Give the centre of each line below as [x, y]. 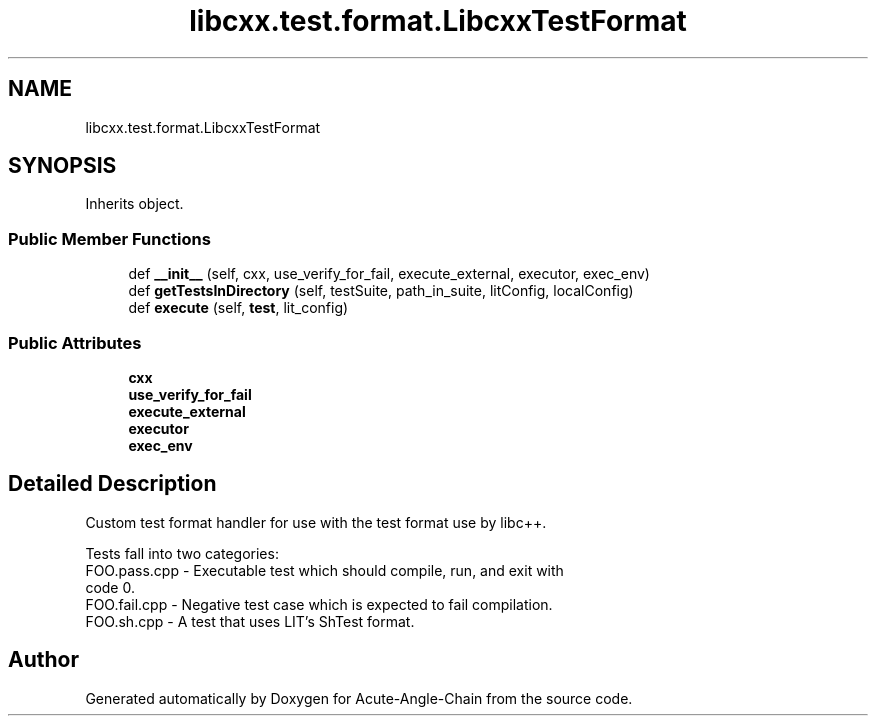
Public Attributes [75, 342]
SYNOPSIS [62, 166]
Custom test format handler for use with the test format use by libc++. [316, 522]
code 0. [110, 587]
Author [43, 660]
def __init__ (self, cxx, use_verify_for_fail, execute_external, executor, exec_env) [389, 274]
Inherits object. [134, 204]
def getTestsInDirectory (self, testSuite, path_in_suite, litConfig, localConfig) [381, 291]
